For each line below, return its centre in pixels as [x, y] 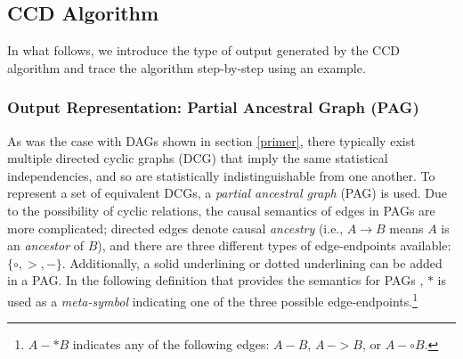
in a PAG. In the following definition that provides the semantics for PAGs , [215, 280]
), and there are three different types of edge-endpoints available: [274, 245]
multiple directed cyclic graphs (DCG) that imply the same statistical [198, 158]
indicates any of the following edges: [171, 344]
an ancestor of [46, 245]
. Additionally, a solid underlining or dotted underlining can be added [252, 262]
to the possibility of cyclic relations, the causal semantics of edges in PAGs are [221, 210]
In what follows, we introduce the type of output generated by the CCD [203, 50]
